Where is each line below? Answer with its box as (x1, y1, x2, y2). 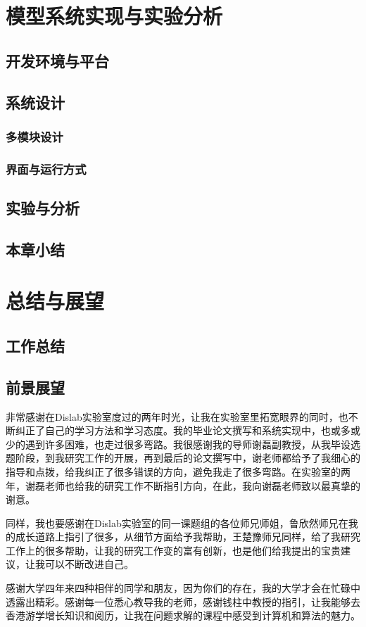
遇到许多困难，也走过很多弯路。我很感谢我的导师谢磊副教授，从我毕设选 (25, 436, 360, 451)
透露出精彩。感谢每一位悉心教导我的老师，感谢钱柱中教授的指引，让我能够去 (6, 594, 360, 609)
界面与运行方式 (6, 160, 87, 177)
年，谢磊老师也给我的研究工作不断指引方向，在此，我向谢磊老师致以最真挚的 (6, 478, 360, 493)
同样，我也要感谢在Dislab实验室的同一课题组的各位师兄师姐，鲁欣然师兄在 (6, 515, 348, 530)
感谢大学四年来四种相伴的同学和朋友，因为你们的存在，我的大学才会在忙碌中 (6, 581, 360, 595)
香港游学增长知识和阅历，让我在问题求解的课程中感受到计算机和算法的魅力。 (6, 608, 360, 623)
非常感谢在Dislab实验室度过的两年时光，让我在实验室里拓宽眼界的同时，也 (6, 409, 348, 424)
